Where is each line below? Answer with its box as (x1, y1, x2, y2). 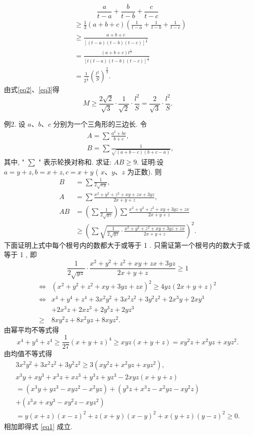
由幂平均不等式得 (4, 324, 59, 335)
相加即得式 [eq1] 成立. (4, 421, 73, 431)
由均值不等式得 (4, 348, 52, 359)
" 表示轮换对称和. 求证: (38, 156, 112, 167)
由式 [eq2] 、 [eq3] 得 (4, 84, 59, 94)
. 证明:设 (137, 156, 164, 167)
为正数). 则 (127, 166, 162, 176)
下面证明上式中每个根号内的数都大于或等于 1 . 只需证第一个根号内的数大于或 (4, 239, 250, 250)
